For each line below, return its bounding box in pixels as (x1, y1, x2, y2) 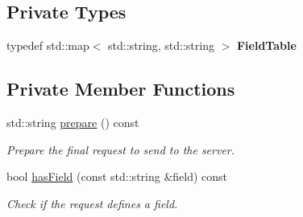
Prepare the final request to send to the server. (6, 141, 235, 158)
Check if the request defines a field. (6, 194, 178, 211)
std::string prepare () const (6, 114, 139, 130)
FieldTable (236, 37, 297, 54)
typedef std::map (6, 37, 89, 54)
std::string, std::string (108, 37, 214, 54)
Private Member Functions (6, 76, 235, 101)
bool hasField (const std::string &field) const (6, 168, 228, 185)
